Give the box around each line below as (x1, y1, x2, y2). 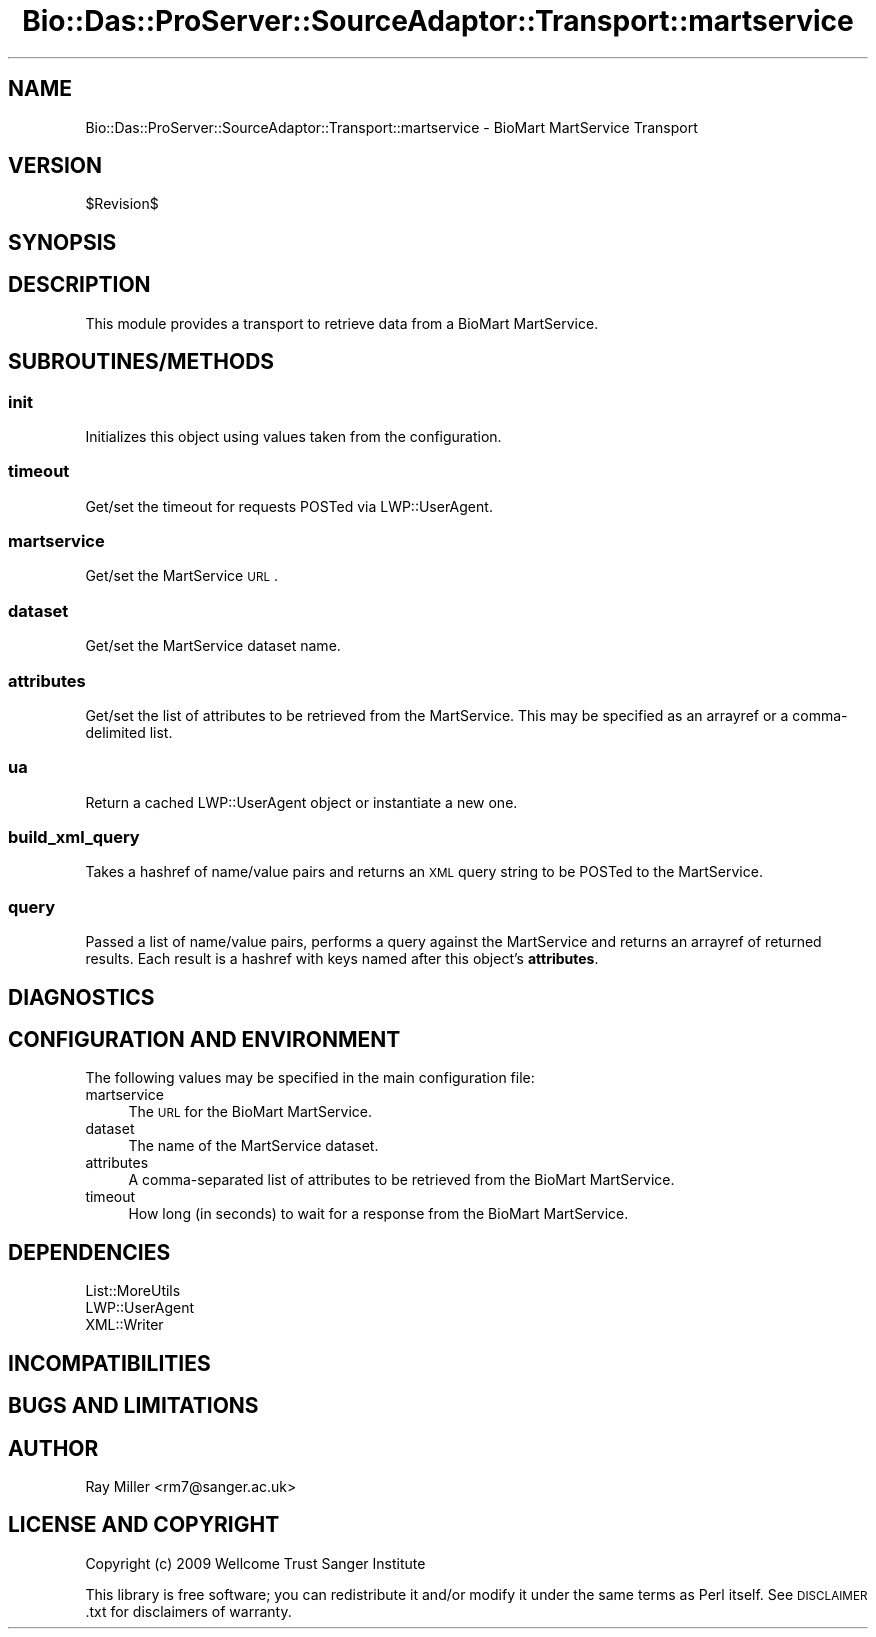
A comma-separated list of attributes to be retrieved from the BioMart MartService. (128, 1171, 675, 1189)
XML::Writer (85, 1316, 164, 1334)
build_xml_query (8, 827, 140, 848)
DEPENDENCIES (8, 1239, 171, 1265)
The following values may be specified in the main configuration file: (85, 1069, 535, 1087)
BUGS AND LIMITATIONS (8, 1393, 259, 1419)
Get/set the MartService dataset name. (85, 637, 341, 655)
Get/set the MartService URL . (85, 567, 278, 585)
